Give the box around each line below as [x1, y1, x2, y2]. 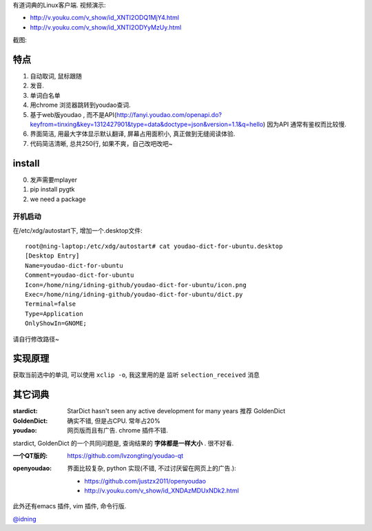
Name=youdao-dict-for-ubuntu [25, 262, 123, 269]
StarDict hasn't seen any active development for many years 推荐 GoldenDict [67, 407, 286, 415]
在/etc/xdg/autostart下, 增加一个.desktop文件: [12, 226, 143, 234]
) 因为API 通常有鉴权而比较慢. [262, 121, 347, 129]
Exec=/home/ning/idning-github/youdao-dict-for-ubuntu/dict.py [25, 290, 243, 298]
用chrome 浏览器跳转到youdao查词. [30, 101, 131, 110]
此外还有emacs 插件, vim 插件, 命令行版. [12, 502, 127, 510]
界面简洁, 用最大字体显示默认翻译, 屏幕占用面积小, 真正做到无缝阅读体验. [30, 129, 236, 138]
